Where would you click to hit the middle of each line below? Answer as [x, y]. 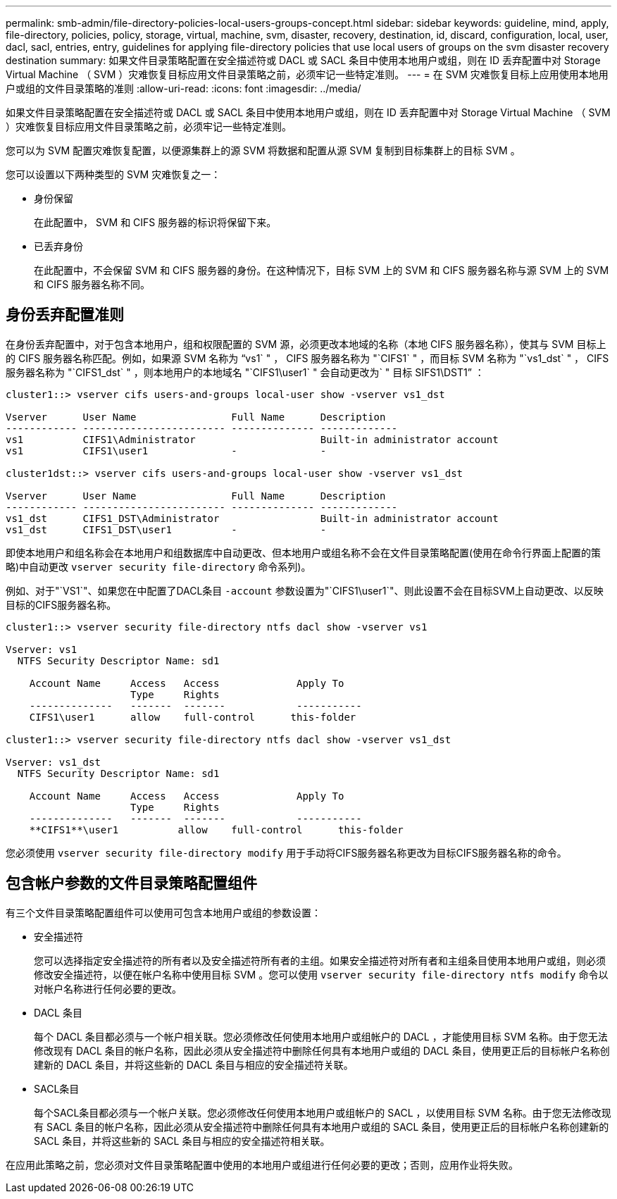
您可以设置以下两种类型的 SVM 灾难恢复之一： [113, 174]
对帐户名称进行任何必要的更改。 [108, 988]
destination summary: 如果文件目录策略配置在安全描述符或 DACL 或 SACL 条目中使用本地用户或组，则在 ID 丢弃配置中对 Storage [303, 60]
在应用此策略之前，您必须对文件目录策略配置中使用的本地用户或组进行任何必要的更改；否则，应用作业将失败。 [262, 1164]
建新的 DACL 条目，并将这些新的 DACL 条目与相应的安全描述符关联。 [194, 1064]
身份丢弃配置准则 [65, 315]
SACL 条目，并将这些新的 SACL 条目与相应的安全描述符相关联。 [182, 1141]
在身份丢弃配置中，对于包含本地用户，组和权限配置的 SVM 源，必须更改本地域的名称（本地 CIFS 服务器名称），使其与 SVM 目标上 [306, 344]
